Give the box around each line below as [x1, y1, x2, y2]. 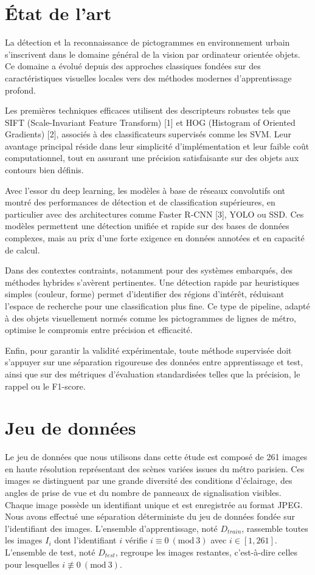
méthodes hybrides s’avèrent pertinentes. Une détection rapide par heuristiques [5, 275, 300, 288]
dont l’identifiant [54, 534, 117, 546]
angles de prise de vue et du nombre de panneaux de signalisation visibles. [5, 486, 282, 499]
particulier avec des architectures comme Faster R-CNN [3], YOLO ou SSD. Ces [5, 207, 304, 220]
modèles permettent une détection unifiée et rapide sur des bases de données [5, 219, 289, 232]
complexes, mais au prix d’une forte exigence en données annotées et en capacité [5, 232, 305, 244]
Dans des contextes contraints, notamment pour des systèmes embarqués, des [5, 264, 293, 277]
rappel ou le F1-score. [5, 379, 86, 392]
